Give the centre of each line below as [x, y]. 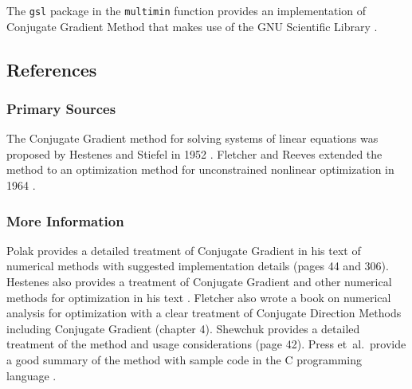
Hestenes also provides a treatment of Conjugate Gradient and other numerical [199, 282]
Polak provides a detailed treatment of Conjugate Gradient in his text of [184, 250]
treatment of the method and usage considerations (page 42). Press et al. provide [206, 344]
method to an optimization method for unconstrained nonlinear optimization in [200, 169]
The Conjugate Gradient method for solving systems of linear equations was [192, 138]
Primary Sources [61, 108]
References [52, 69]
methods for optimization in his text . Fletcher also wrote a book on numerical [199, 297]
